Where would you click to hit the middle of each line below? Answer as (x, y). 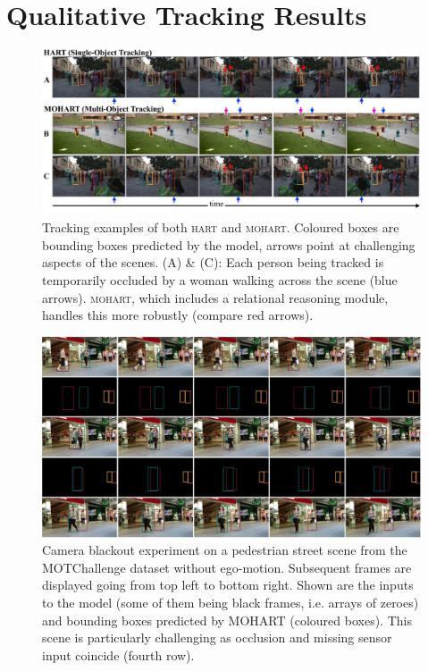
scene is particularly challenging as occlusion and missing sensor (217, 637)
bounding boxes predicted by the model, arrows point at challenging (229, 244)
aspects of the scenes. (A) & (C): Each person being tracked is (213, 262)
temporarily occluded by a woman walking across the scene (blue (220, 280)
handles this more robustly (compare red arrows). (178, 315)
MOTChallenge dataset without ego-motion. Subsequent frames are (227, 567)
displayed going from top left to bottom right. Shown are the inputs (228, 585)
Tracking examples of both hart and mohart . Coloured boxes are (221, 227)
